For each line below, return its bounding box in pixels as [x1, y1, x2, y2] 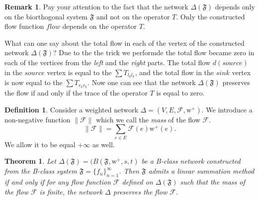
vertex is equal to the [47, 67, 112, 77]
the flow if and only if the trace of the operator [4, 88, 148, 98]
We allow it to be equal [4, 139, 76, 149]
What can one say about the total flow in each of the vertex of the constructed [4, 37, 245, 48]
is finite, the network [39, 186, 103, 197]
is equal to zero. [156, 88, 205, 98]
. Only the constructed [176, 11, 245, 21]
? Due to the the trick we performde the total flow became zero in [53, 47, 255, 58]
